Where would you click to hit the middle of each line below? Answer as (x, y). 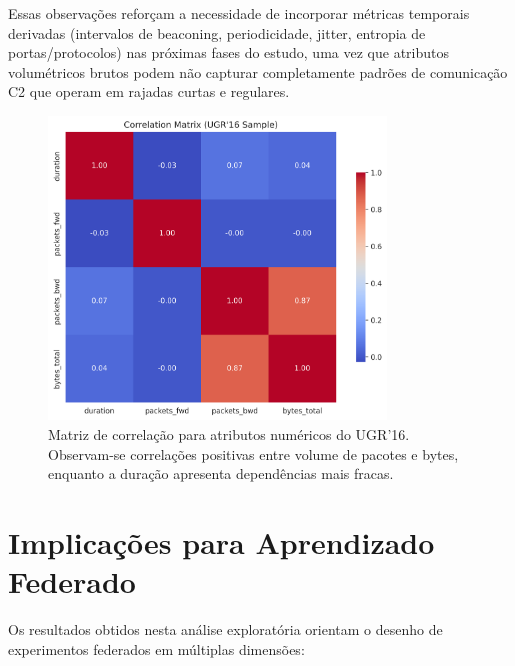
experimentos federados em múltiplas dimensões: (156, 648)
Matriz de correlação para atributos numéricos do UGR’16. (229, 433)
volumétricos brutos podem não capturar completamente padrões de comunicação (258, 71)
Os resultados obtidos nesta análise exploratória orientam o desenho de (225, 629)
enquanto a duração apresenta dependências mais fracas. (221, 473)
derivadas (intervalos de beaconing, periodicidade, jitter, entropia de (217, 32)
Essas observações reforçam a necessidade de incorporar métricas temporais (239, 13)
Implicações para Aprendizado (221, 541)
